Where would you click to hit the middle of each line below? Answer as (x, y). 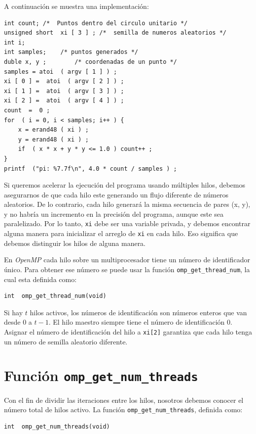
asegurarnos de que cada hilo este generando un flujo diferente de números (116, 194)
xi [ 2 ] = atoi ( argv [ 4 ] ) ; (64, 101)
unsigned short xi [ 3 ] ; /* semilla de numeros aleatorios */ (115, 33)
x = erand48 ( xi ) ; (53, 130)
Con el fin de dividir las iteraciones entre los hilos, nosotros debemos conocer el (124, 400)
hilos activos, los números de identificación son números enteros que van (138, 312)
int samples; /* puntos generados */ (71, 52)
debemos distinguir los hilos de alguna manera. (75, 243)
